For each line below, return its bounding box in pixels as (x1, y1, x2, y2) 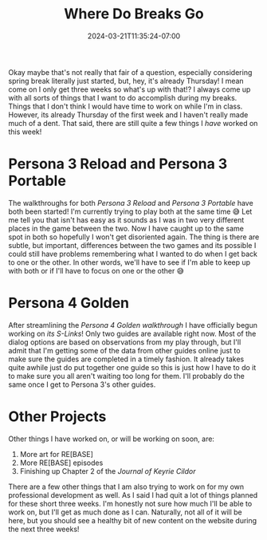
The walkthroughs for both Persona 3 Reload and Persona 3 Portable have (8, 198, 253, 207)
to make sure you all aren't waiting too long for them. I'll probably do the (8, 371, 245, 380)
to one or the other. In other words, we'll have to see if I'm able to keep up (8, 257, 251, 267)
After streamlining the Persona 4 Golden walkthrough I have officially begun (8, 320, 257, 329)
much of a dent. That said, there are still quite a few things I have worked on (8, 118, 258, 128)
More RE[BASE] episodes (19, 458, 104, 467)
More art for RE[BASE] (19, 449, 94, 459)
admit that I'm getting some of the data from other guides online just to (8, 345, 241, 355)
